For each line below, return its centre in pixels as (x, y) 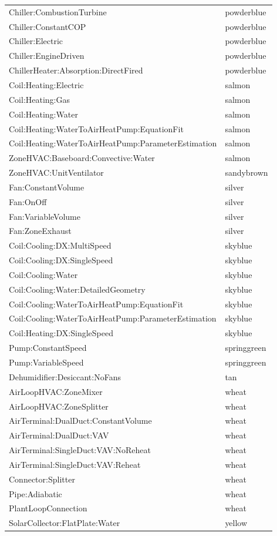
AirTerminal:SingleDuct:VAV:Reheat (75, 464)
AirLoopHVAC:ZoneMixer (56, 391)
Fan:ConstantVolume (47, 187)
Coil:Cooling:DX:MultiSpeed (60, 245)
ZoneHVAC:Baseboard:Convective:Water (82, 158)
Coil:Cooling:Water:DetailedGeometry (77, 289)
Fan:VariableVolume (45, 216)
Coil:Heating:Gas (40, 99)
